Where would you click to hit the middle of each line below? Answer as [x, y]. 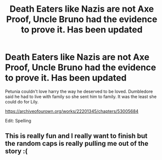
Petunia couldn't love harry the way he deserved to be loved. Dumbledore [79, 91]
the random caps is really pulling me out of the [77, 144]
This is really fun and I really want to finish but [76, 136]
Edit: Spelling [18, 120]
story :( [16, 151]
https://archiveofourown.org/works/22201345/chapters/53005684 [72, 111]
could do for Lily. [22, 101]
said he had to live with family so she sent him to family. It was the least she [81, 97]
